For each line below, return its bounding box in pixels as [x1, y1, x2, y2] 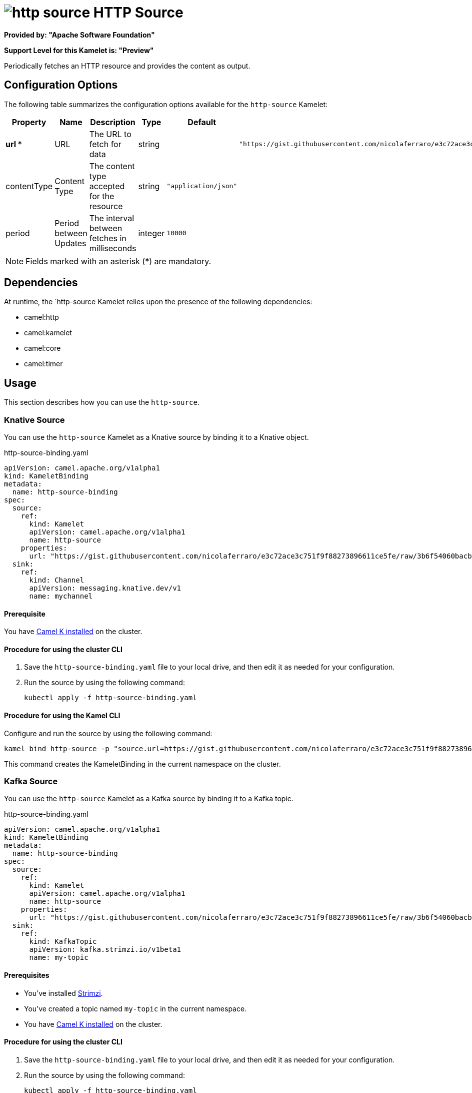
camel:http [24, 313, 59, 322]
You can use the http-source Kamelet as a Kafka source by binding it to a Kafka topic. [4, 794, 293, 803]
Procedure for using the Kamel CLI [4, 711, 120, 720]
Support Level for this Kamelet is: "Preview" [4, 46, 154, 55]
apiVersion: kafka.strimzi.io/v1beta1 [29, 945, 181, 954]
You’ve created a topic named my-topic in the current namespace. [24, 1004, 247, 1013]
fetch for [89, 139, 121, 149]
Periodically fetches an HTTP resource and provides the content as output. [4, 61, 250, 70]
